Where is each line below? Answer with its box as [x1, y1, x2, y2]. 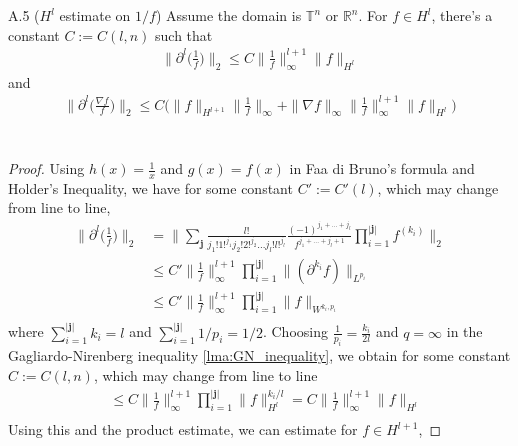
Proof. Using [8, 158, 85, 179]
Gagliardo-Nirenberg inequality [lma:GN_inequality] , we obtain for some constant [8, 345, 511, 366]
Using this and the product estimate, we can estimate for [8, 419, 358, 440]
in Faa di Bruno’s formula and [289, 158, 475, 179]
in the [446, 321, 483, 342]
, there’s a [431, 5, 493, 25]
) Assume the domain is [155, 5, 302, 25]
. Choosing [262, 321, 328, 342]
